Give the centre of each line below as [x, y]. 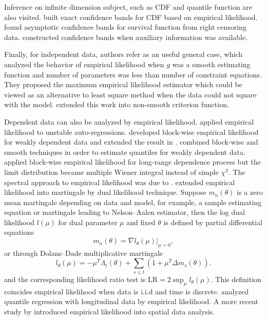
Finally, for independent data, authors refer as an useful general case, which [123, 54]
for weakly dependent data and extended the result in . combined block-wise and [131, 142]
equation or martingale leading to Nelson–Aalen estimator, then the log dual [125, 212]
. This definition [236, 279]
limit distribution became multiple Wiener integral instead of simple [111, 172]
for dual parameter [88, 222]
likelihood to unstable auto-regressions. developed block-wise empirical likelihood [131, 132]
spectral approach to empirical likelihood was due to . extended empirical [120, 182]
